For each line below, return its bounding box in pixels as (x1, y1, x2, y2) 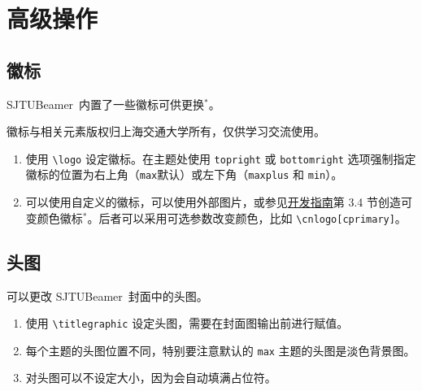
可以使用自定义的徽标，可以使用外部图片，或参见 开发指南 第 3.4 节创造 (25, 193, 402, 211)
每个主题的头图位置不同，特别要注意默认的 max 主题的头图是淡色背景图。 (25, 341, 415, 358)
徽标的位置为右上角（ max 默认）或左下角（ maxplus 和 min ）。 (25, 166, 343, 183)
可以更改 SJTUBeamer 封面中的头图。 (7, 287, 208, 304)
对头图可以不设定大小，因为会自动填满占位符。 (25, 369, 276, 386)
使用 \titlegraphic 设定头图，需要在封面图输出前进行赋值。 (25, 315, 349, 332)
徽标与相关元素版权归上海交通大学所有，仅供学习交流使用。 (7, 123, 325, 140)
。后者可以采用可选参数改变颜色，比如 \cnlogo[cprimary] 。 (87, 209, 407, 226)
